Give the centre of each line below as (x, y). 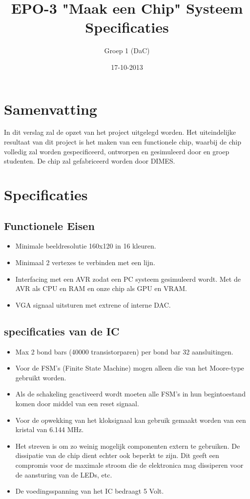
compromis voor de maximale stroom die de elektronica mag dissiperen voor (129, 465)
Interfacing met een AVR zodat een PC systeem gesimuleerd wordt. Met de (128, 279)
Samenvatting (51, 109)
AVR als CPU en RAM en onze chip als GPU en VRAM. (101, 288)
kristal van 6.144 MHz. (50, 429)
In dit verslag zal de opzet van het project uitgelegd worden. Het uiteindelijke (120, 132)
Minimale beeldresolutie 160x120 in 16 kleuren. (86, 246)
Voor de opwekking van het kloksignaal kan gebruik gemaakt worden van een (131, 420)
